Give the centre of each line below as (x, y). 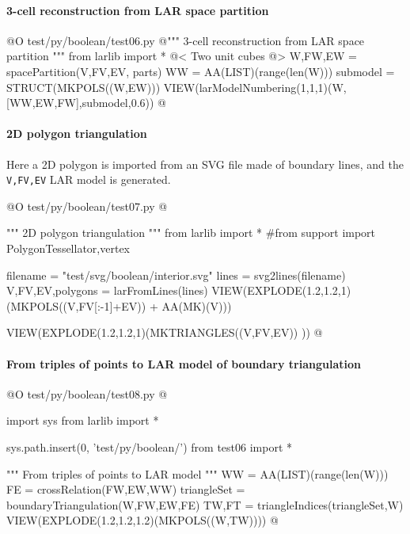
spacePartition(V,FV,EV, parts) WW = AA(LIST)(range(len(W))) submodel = (201, 71)
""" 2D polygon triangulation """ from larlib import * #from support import (191, 233)
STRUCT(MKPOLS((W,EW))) (84, 87)
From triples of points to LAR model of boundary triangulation (184, 363)
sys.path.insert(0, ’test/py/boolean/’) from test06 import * (150, 446)
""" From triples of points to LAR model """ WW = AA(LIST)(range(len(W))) (197, 473)
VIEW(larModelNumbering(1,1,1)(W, (255, 87)
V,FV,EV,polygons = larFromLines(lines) (107, 290)
